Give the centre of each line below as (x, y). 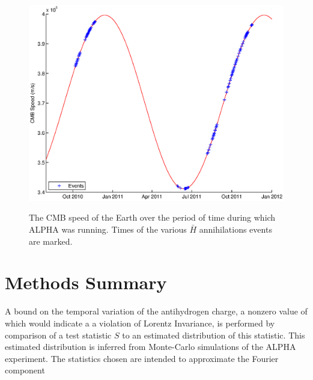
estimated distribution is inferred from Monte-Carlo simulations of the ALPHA (150, 347)
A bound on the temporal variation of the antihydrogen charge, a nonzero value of (156, 311)
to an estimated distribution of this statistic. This (214, 335)
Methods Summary (86, 282)
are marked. (51, 241)
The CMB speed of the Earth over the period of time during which (152, 217)
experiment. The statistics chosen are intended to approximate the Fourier (142, 358)
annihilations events (236, 229)
